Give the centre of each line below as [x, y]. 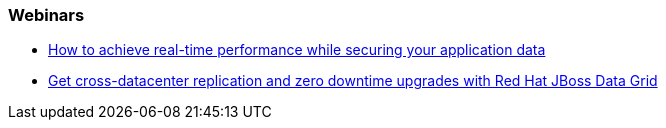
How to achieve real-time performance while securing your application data [297, 50]
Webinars [46, 15]
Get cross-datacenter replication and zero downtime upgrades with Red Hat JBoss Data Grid [353, 81]
